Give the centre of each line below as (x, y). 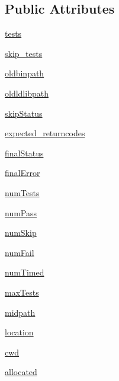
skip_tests (24, 53)
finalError (22, 173)
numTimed (25, 272)
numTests (22, 192)
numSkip (21, 233)
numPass (21, 212)
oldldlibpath (27, 93)
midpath (20, 312)
